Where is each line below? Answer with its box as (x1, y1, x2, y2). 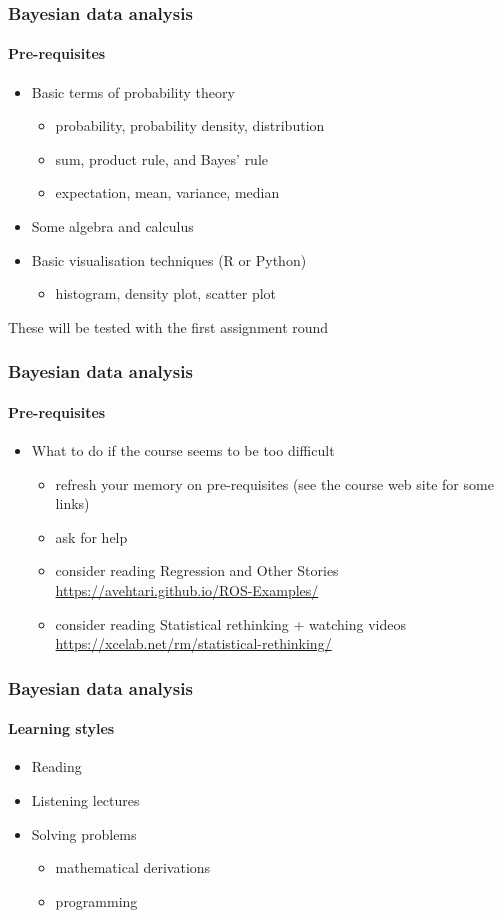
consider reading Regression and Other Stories (55, 560, 339, 581)
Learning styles (8, 718, 115, 739)
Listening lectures (31, 790, 140, 811)
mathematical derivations (55, 857, 211, 878)
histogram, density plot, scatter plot (55, 283, 277, 304)
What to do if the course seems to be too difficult (31, 440, 335, 461)
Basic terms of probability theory (31, 81, 235, 102)
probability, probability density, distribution (55, 115, 325, 136)
